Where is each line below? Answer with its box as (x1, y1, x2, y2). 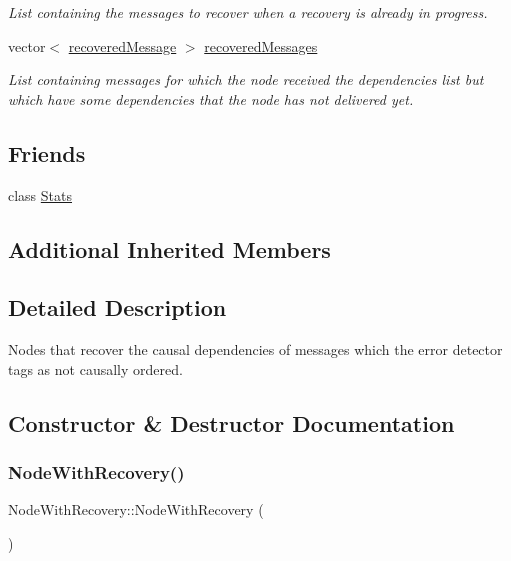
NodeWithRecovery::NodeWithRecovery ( (8, 499, 264, 520)
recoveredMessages (204, 35, 318, 56)
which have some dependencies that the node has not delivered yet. (8, 88, 414, 109)
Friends (8, 137, 86, 168)
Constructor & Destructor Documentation (8, 407, 455, 438)
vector (8, 35, 46, 56)
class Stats (8, 184, 73, 205)
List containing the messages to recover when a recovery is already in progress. (8, 2, 488, 22)
